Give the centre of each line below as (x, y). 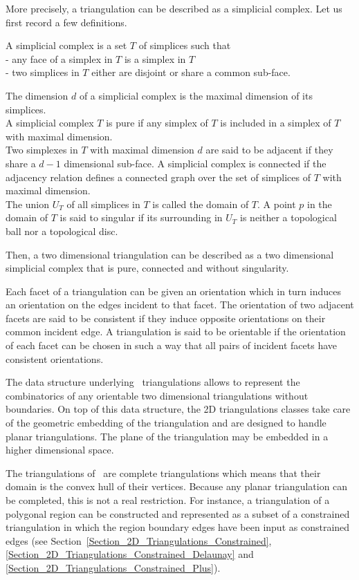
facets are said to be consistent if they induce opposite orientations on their (166, 318)
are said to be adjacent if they (269, 150)
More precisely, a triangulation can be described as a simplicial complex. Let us (174, 8)
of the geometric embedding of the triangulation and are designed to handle (166, 423)
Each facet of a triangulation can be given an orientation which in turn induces (173, 291)
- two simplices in (43, 72)
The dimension (37, 95)
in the (320, 204)
